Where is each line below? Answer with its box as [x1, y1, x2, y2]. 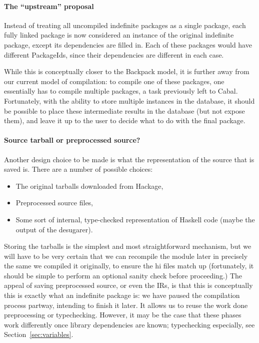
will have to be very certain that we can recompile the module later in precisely [4, 250, 248, 261]
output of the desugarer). [15, 224, 93, 234]
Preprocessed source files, [15, 197, 93, 208]
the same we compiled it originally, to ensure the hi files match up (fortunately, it [4, 260, 254, 271]
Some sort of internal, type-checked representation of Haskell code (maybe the [15, 214, 255, 224]
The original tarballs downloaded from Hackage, [15, 180, 163, 191]
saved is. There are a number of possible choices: [4, 164, 153, 174]
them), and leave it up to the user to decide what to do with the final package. [4, 115, 245, 126]
